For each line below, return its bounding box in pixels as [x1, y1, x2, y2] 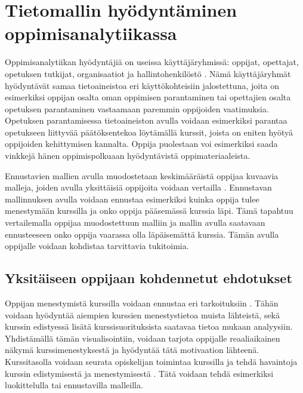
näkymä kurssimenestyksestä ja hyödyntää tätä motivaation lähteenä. [5, 343, 259, 356]
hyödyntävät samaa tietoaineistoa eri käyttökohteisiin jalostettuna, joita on [5, 79, 280, 91]
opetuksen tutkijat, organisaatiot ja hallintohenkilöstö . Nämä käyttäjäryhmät [5, 67, 291, 79]
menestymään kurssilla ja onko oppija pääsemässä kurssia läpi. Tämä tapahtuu [5, 204, 293, 217]
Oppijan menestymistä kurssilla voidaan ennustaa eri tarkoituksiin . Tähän [5, 297, 279, 309]
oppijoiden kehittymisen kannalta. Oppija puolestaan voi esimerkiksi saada [5, 137, 278, 150]
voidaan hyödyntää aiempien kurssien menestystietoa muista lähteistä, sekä [5, 308, 280, 321]
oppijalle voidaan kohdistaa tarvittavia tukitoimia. [5, 240, 189, 252]
